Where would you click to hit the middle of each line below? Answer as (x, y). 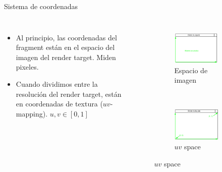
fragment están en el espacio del (65, 47)
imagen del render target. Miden (66, 57)
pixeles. (27, 67)
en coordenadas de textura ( (59, 104)
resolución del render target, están (69, 94)
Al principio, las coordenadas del (66, 37)
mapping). (32, 113)
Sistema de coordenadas (41, 6)
